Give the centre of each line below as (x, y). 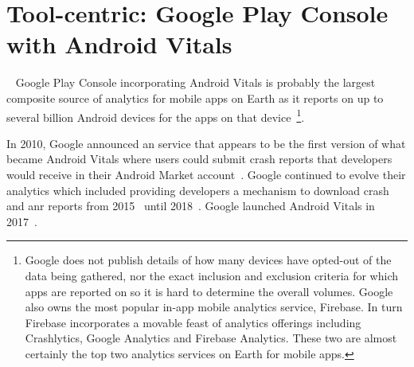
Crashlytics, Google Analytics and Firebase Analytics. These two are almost (211, 338)
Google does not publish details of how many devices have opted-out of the (208, 260)
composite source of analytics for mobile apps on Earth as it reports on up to (195, 98)
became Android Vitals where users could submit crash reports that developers (199, 159)
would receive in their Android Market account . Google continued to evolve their (206, 174)
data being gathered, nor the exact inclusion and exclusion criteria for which (212, 275)
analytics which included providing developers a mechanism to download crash (198, 190)
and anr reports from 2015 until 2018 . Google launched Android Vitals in (191, 206)
